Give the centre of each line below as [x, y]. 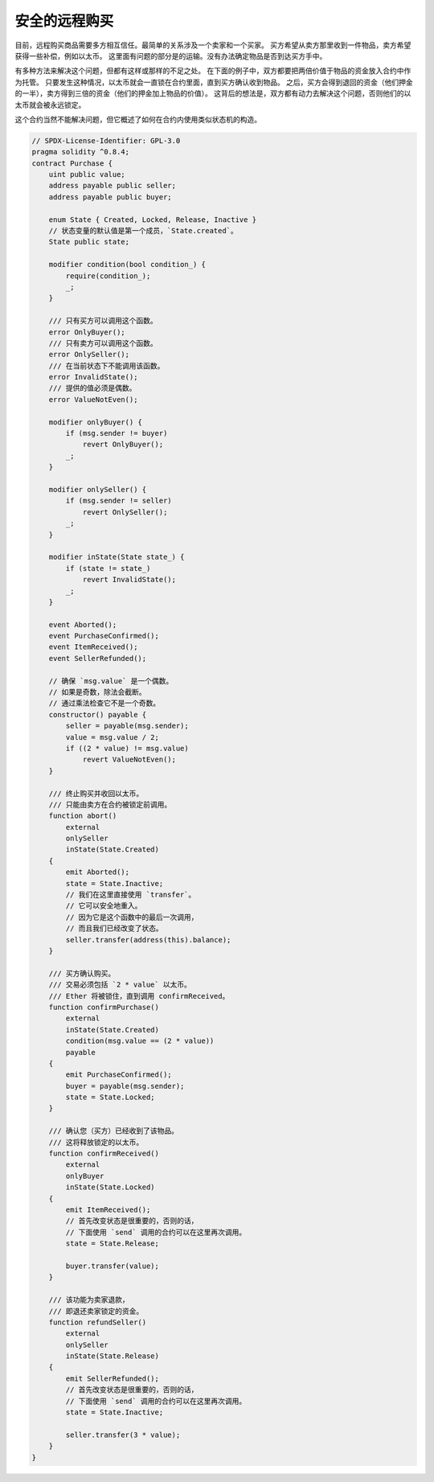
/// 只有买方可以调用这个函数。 [103, 321]
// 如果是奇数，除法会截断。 [97, 692]
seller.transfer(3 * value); [123, 1435]
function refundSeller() [98, 1322]
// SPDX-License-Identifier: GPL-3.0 [106, 140]
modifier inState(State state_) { [117, 557]
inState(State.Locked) [111, 1187]
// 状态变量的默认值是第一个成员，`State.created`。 [143, 230]
